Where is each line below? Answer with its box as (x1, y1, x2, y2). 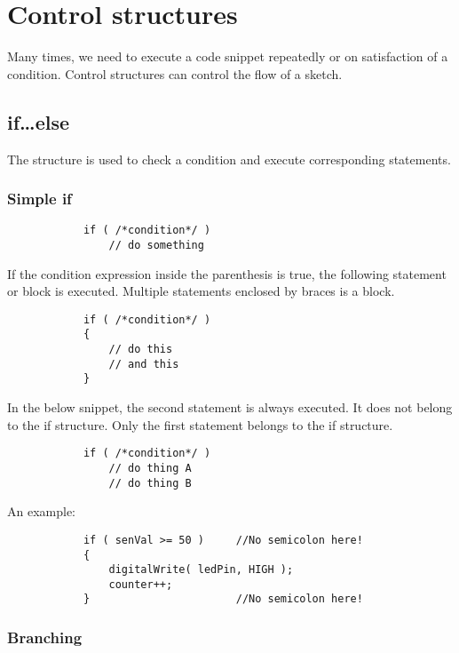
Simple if (7, 187, 72, 210)
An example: (7, 502, 75, 521)
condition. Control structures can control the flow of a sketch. (7, 64, 343, 83)
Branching (7, 626, 83, 649)
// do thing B (108, 476, 192, 490)
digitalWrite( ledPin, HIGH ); (108, 563, 294, 577)
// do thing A (108, 461, 192, 474)
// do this (108, 343, 173, 356)
